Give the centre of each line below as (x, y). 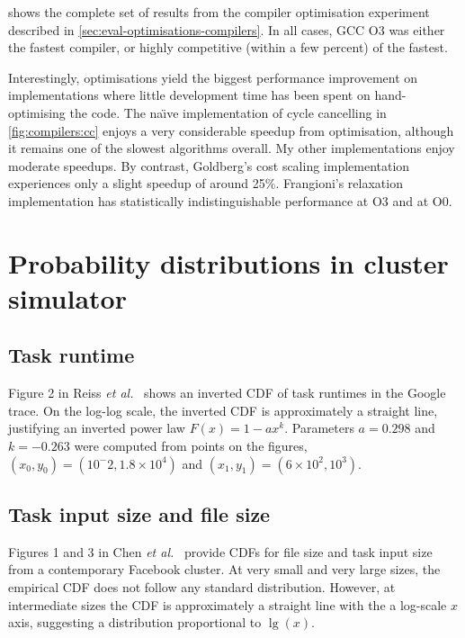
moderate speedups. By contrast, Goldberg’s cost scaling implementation (209, 165)
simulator (67, 297)
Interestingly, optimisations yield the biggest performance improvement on (213, 77)
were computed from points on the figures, (191, 446)
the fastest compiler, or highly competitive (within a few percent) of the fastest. (228, 47)
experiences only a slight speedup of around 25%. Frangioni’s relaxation (206, 183)
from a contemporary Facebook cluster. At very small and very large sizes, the (224, 569)
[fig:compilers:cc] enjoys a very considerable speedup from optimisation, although (231, 130)
